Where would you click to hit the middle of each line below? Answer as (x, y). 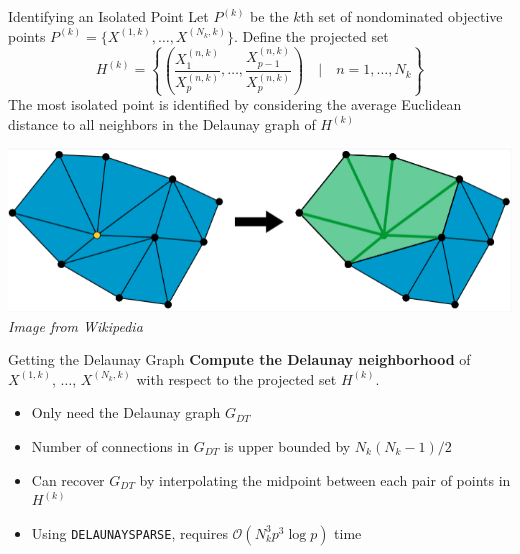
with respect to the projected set (236, 378)
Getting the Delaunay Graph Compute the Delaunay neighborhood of (239, 359)
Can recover (68, 479)
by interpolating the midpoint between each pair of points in (325, 479)
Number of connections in (110, 445)
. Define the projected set (311, 35)
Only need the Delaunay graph (126, 412)
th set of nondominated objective (401, 16)
